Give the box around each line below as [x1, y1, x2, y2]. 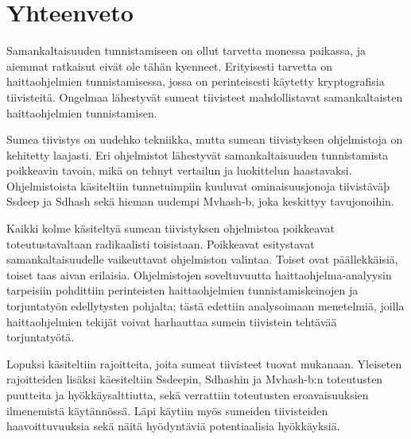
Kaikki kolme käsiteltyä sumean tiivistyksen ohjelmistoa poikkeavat [6, 220, 335, 237]
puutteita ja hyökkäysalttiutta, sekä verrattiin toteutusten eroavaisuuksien [6, 387, 369, 402]
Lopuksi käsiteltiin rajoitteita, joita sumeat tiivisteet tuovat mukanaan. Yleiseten [6, 355, 402, 372]
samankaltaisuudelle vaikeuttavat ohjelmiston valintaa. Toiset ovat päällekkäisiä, [6, 251, 398, 268]
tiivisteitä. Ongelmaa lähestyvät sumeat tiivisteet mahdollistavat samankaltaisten [6, 88, 403, 105]
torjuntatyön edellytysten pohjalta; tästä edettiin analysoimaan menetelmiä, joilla [6, 298, 405, 314]
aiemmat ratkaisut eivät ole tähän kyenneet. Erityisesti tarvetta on [6, 57, 333, 74]
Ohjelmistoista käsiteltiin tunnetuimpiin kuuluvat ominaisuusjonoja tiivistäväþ [6, 177, 390, 194]
